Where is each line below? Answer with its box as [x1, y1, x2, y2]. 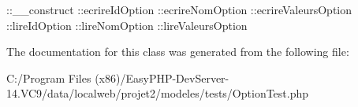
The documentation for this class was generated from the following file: [6, 43, 349, 60]
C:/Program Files [6, 69, 91, 86]
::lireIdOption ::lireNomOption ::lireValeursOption [6, 17, 248, 33]
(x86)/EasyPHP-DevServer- [95, 69, 229, 86]
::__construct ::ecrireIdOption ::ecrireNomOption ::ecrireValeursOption [6, 2, 352, 17]
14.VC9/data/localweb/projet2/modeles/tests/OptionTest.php [6, 85, 309, 101]
